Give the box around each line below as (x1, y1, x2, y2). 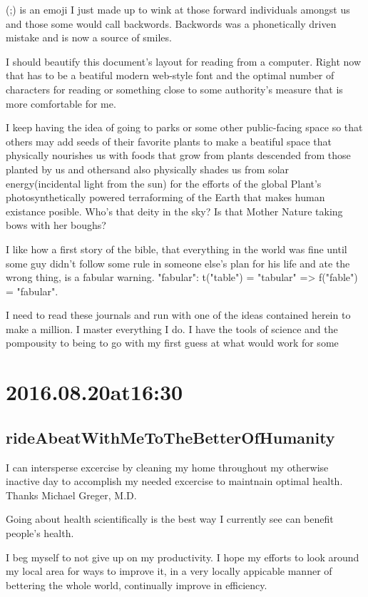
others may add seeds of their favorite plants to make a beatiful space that (6, 133, 332, 148)
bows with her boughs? (6, 218, 106, 233)
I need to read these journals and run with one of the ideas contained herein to (6, 307, 351, 322)
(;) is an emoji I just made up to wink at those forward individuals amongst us (6, 2, 350, 16)
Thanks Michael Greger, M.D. (6, 487, 137, 502)
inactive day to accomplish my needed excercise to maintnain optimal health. (6, 474, 343, 489)
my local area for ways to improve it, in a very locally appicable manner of (6, 563, 332, 578)
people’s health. (6, 526, 74, 541)
